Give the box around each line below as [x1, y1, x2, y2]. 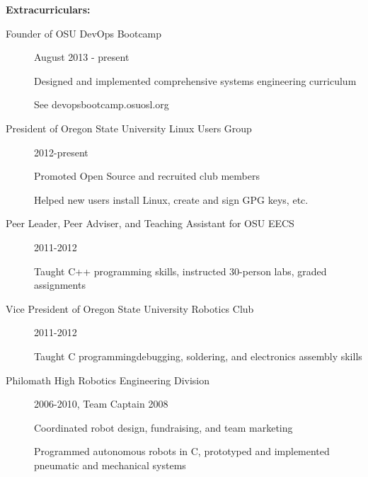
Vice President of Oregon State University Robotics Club [6, 301, 254, 316]
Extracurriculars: [6, 2, 91, 16]
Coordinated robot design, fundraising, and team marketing [34, 420, 293, 435]
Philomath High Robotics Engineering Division [6, 372, 210, 387]
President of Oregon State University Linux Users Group [6, 120, 252, 135]
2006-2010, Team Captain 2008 [34, 396, 168, 411]
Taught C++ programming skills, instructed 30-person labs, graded [34, 263, 327, 278]
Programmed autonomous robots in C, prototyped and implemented [34, 444, 330, 459]
